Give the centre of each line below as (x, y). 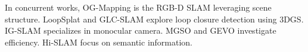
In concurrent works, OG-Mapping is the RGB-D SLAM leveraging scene (138, 7)
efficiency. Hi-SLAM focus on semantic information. (99, 42)
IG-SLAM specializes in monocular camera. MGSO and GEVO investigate (141, 30)
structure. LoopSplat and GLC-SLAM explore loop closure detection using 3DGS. (154, 19)
